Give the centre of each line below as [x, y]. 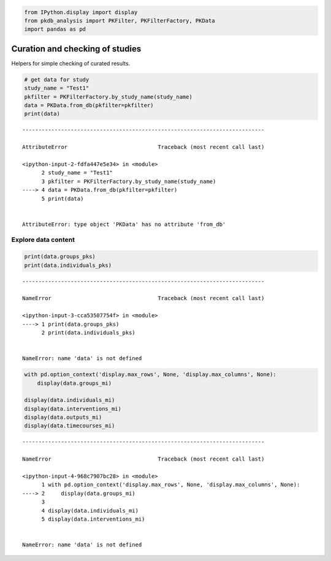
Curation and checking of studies [76, 49]
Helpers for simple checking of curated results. [71, 63]
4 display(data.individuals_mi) [90, 510]
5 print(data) [63, 198]
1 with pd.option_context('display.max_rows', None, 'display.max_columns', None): [171, 485]
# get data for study [57, 79]
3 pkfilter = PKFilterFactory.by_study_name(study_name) [129, 181]
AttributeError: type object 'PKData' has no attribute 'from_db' [124, 224]
